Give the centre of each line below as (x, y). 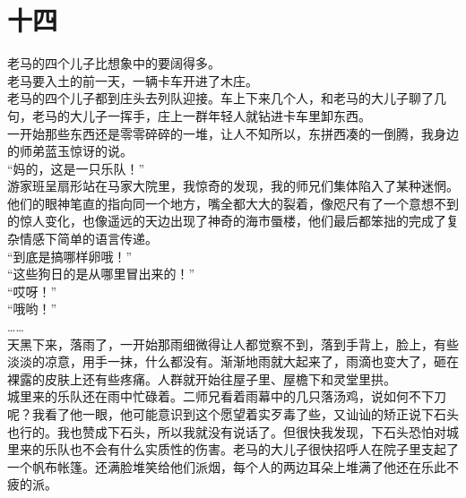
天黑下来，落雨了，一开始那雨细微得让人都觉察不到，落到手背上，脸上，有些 (233, 343)
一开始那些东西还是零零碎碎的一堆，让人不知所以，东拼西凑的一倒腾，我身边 (233, 133)
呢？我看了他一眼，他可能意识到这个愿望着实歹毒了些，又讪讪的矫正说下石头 (233, 414)
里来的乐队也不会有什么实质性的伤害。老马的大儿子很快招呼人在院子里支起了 (233, 449)
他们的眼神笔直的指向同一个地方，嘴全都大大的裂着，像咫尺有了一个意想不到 (233, 203)
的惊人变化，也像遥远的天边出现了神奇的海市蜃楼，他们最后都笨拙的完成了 (227, 221)
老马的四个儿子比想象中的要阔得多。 (114, 63)
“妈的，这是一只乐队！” (76, 168)
